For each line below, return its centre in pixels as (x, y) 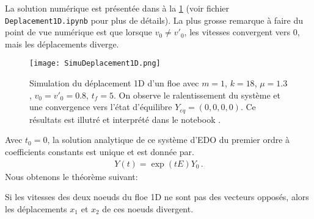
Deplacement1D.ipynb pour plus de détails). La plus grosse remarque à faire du (154, 20)
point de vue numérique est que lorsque (78, 32)
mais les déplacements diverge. (62, 43)
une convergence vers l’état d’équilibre (101, 107)
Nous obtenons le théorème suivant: (71, 176)
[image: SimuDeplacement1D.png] (95, 64)
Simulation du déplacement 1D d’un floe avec (114, 83)
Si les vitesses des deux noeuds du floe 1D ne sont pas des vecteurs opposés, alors (157, 197)
